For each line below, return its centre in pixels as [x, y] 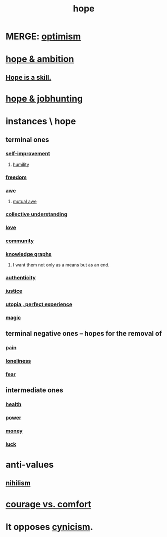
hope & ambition [40, 59]
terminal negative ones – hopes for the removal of [84, 334]
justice [14, 291]
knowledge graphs [28, 254]
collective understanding [36, 214]
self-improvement [28, 154]
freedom [16, 177]
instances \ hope [41, 121]
